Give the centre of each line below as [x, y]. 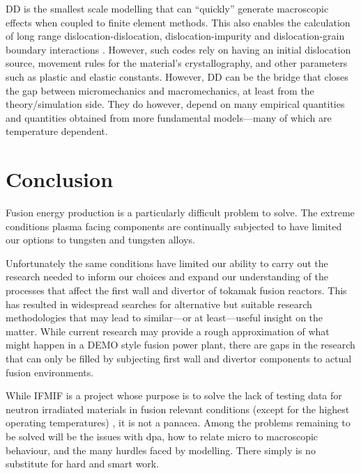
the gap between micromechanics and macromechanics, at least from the [160, 90]
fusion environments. [50, 372]
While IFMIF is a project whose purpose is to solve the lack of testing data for [174, 395]
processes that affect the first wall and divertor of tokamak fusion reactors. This [176, 290]
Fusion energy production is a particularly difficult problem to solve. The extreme [180, 213]
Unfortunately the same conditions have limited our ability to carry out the [167, 263]
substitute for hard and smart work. [83, 464]
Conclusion [60, 179]
